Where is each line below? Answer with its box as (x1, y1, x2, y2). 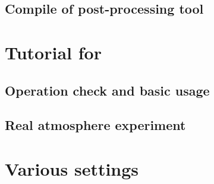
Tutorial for (5, 40, 102, 64)
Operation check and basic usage (5, 81, 210, 99)
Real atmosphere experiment (5, 116, 186, 134)
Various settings (5, 156, 139, 180)
